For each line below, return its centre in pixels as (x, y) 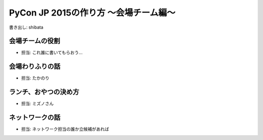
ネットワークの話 (35, 117)
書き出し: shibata (26, 27)
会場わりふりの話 (35, 66)
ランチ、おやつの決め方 (44, 92)
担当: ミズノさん (37, 104)
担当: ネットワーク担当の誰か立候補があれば (65, 129)
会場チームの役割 (35, 41)
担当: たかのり (35, 78)
